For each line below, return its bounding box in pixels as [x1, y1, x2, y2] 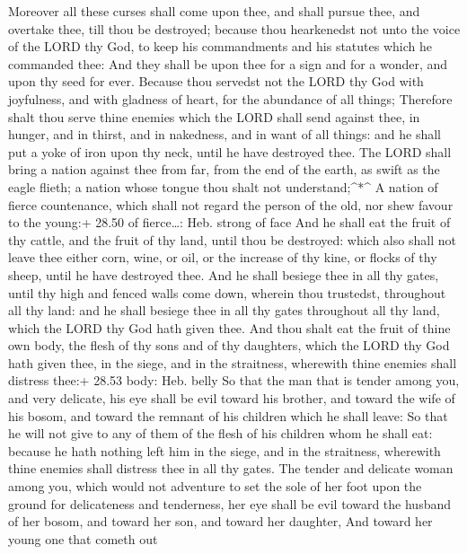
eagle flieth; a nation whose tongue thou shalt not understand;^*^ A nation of [8, 177, 438, 196]
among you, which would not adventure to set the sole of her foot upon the [8, 477, 422, 496]
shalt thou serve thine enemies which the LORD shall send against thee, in [8, 107, 420, 126]
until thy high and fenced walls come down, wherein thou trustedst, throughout [8, 283, 446, 302]
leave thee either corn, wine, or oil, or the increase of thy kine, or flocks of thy [8, 248, 437, 267]
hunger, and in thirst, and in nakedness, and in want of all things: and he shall [8, 125, 441, 144]
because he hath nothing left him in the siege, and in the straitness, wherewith [8, 441, 441, 460]
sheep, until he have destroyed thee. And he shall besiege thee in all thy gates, [8, 265, 439, 284]
